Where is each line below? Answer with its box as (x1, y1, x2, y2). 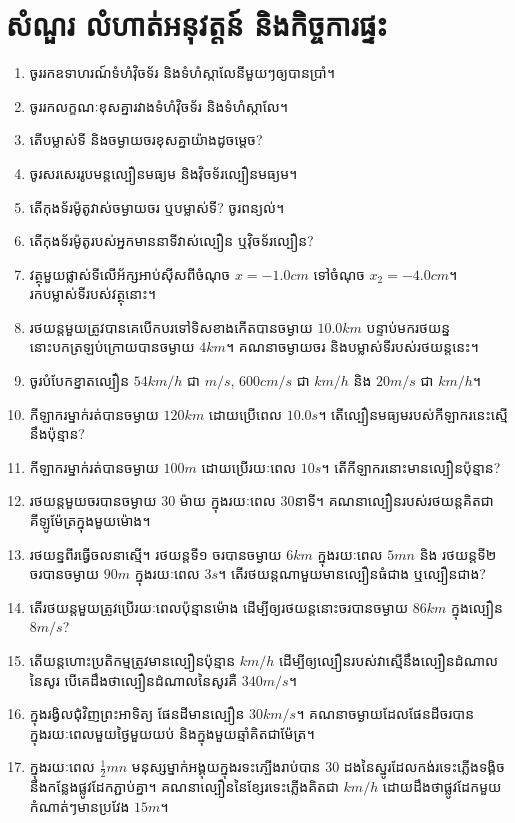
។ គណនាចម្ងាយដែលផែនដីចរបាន (296, 703, 475, 724)
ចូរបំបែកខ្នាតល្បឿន (29, 370, 130, 391)
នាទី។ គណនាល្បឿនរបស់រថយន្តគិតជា (294, 490, 494, 511)
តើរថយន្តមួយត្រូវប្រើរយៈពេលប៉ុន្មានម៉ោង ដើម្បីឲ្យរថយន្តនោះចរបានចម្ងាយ (29, 596, 409, 617)
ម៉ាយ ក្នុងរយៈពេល (179, 490, 276, 511)
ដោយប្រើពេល (208, 403, 283, 424)
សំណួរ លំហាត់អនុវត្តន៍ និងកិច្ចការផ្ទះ (6, 4, 388, 45)
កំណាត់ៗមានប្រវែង (29, 795, 130, 816)
